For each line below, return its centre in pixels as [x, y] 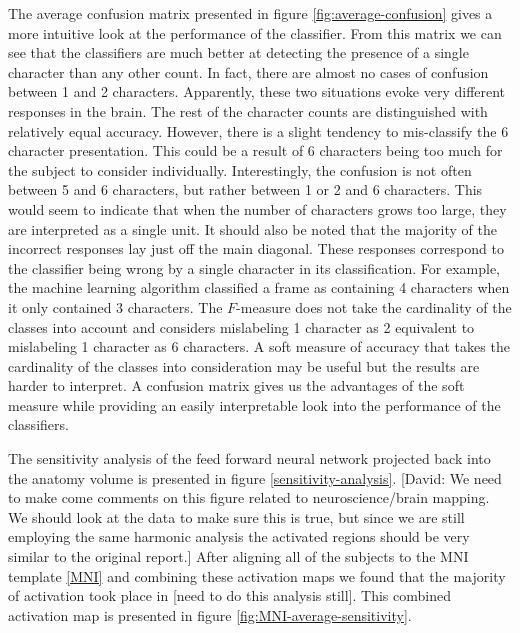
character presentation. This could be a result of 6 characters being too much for [255, 150]
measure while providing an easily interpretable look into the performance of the [254, 404]
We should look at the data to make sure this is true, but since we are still [236, 516]
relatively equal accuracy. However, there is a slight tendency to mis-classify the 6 [258, 130]
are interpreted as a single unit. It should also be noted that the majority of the [252, 228]
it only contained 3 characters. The [115, 306]
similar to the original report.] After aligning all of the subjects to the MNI [238, 556]
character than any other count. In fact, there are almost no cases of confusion [248, 71]
